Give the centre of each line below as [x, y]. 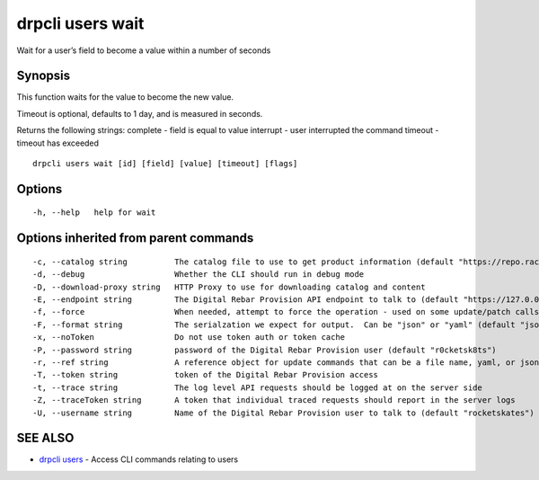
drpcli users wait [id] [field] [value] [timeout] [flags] [165, 164]
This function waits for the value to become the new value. [125, 97]
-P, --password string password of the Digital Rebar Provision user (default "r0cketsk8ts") [265, 350]
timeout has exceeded [57, 143]
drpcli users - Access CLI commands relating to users [138, 459]
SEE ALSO [45, 438]
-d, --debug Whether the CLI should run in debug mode [199, 275]
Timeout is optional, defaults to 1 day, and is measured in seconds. [140, 113]
